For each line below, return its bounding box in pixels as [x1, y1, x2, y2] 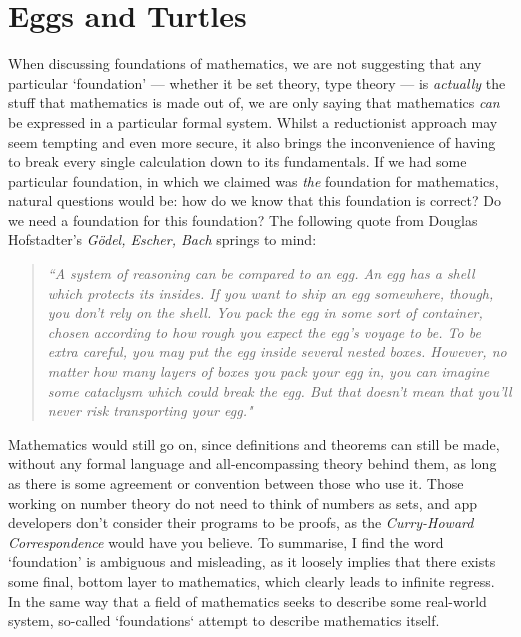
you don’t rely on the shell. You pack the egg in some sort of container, [47, 302, 483, 323]
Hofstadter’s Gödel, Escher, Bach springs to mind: [8, 229, 317, 250]
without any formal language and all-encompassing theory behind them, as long [8, 453, 497, 474]
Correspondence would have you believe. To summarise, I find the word [8, 531, 444, 552]
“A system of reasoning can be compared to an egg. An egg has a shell [47, 263, 475, 284]
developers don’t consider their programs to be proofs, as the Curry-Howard [8, 512, 474, 533]
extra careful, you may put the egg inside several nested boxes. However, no [47, 341, 507, 362]
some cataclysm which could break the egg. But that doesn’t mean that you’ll [47, 380, 512, 401]
